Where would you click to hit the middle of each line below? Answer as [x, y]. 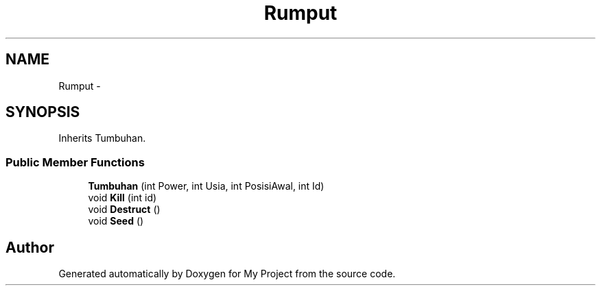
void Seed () [116, 221]
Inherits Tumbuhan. [102, 138]
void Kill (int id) [122, 198]
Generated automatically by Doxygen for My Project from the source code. [227, 274]
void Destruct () [124, 210]
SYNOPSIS [43, 112]
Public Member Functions [75, 162]
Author [30, 247]
